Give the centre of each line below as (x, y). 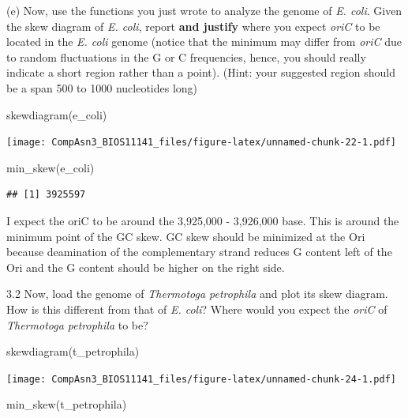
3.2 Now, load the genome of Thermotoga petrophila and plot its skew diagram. (197, 294)
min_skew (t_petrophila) (67, 404)
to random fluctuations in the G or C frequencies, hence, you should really (186, 56)
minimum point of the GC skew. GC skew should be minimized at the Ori (186, 236)
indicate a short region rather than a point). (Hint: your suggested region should (201, 72)
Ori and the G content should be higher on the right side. (146, 267)
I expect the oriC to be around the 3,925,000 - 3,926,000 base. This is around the (203, 220)
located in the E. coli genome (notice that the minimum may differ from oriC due (204, 41)
